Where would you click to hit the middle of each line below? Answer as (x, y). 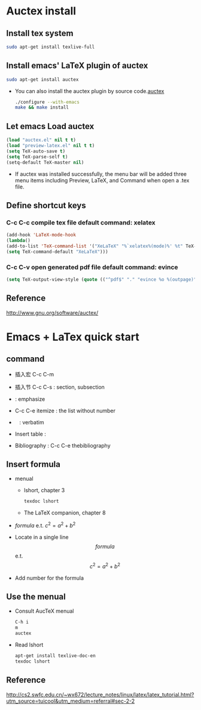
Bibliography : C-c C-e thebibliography (63, 445)
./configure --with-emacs (47, 102)
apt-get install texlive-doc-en (55, 656)
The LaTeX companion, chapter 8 (65, 513)
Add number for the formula (49, 578)
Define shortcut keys (46, 205)
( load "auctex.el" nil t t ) (41, 140)
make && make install (42, 107)
